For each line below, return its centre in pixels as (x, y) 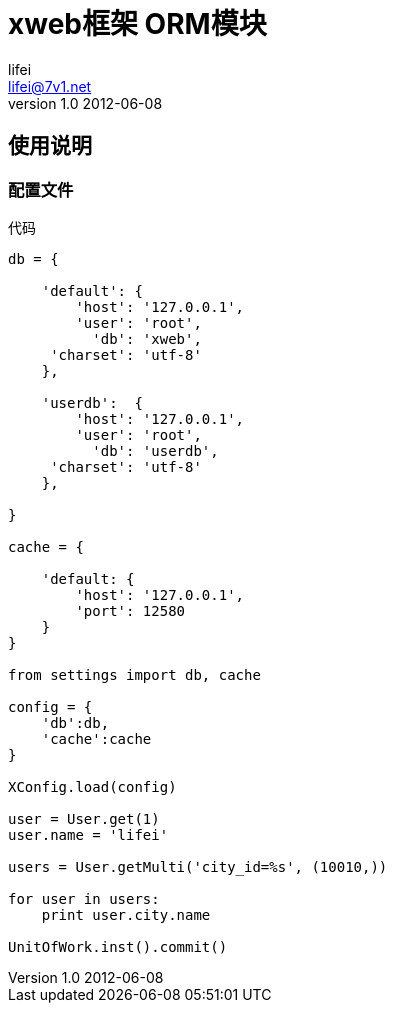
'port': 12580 (130, 610)
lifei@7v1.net (50, 86)
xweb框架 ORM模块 (137, 24)
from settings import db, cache (134, 674)
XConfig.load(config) (92, 786)
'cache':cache (96, 738)
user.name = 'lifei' (88, 834)
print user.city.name (126, 914)
